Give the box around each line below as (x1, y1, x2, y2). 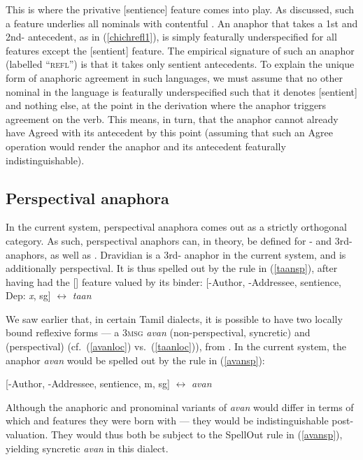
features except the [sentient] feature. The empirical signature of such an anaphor (6, 43, 355, 57)
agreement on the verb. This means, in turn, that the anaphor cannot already (6, 111, 339, 126)
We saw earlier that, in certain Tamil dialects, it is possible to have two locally (6, 311, 343, 326)
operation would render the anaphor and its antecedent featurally (6, 138, 286, 153)
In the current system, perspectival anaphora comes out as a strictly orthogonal (6, 220, 347, 234)
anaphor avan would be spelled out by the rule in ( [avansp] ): (6, 352, 265, 367)
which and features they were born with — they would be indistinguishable (6, 413, 329, 428)
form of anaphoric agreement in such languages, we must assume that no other (6, 70, 343, 85)
